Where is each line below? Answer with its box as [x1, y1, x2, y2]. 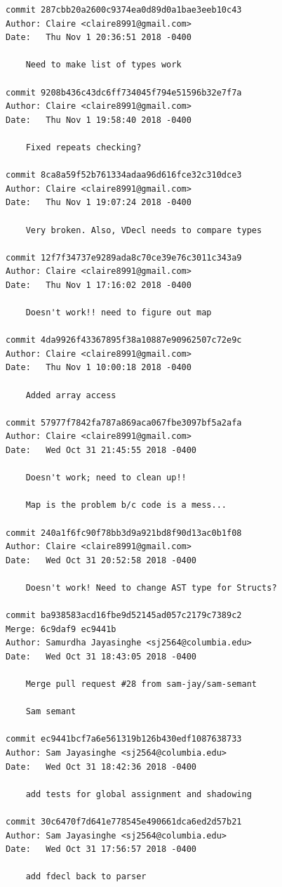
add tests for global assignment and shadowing [25, 789, 252, 799]
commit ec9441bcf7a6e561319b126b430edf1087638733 [6, 734, 242, 744]
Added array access [25, 390, 116, 400]
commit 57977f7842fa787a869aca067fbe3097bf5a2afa [6, 417, 242, 428]
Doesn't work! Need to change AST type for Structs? [25, 582, 277, 593]
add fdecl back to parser [25, 872, 147, 882]
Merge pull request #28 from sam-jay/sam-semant [25, 679, 257, 690]
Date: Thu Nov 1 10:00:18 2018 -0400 [6, 362, 192, 373]
